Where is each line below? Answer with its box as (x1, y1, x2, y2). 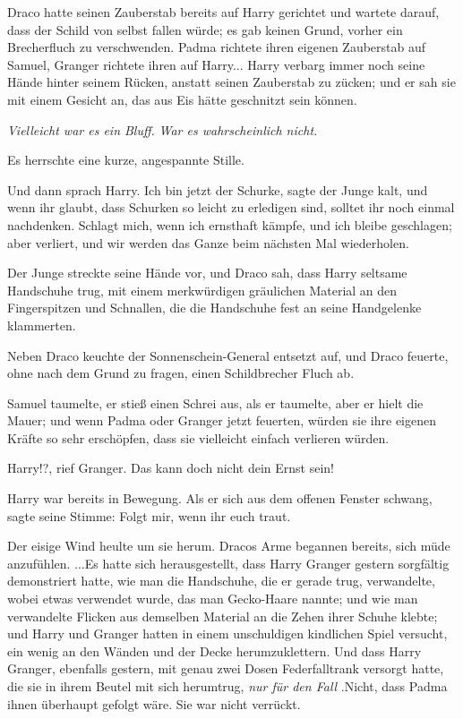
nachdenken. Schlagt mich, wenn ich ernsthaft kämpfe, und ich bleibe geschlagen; (7, 215, 452, 234)
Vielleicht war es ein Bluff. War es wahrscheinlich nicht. (7, 120, 318, 139)
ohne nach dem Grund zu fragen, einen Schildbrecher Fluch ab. (7, 364, 355, 382)
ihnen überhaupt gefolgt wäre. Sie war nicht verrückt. (7, 694, 301, 713)
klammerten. (7, 315, 76, 334)
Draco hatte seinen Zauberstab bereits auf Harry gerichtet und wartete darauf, (7, 3, 440, 21)
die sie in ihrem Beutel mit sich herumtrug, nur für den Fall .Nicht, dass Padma (7, 677, 448, 695)
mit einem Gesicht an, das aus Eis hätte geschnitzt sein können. (7, 90, 357, 108)
